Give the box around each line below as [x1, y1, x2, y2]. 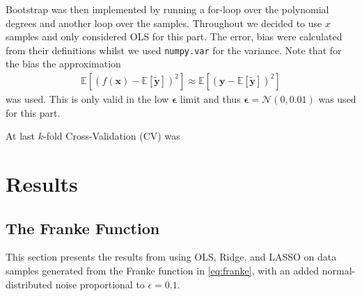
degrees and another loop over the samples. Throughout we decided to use [6, 15, 322, 30]
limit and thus [180, 92, 241, 106]
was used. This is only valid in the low [6, 92, 169, 106]
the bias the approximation [6, 56, 121, 71]
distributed [6, 277, 53, 291]
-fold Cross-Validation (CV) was [43, 129, 180, 143]
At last [6, 129, 36, 143]
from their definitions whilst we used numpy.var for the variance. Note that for [6, 42, 342, 57]
